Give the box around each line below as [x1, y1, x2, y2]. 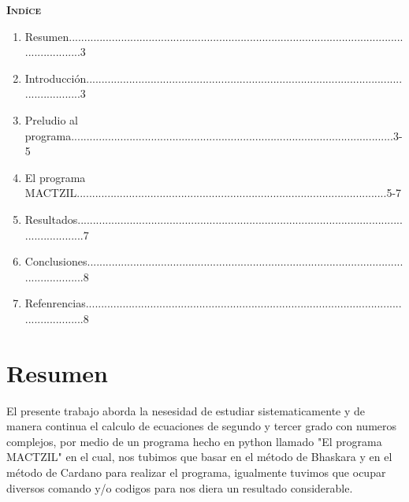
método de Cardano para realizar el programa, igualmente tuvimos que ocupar [6, 464, 386, 480]
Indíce [6, 2, 42, 17]
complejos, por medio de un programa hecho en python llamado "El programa [6, 433, 382, 449]
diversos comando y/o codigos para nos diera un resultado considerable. [6, 479, 353, 496]
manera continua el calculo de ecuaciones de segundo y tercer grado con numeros [6, 418, 397, 434]
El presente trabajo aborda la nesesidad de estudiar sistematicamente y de [6, 402, 366, 418]
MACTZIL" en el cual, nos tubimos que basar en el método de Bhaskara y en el [6, 448, 392, 465]
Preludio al [24, 111, 78, 128]
